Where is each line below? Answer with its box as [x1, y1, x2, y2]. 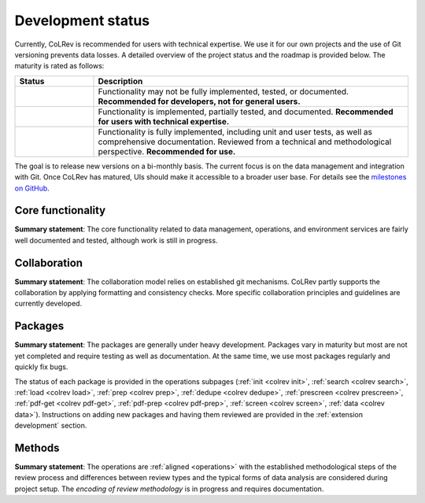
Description [98, 76, 143, 87]
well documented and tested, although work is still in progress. [14, 235, 218, 245]
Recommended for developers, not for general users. [98, 95, 301, 106]
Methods [14, 441, 60, 454]
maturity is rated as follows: [14, 61, 105, 71]
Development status [14, 12, 150, 29]
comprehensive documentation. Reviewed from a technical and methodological [98, 136, 392, 147]
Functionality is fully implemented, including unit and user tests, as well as [98, 126, 373, 137]
